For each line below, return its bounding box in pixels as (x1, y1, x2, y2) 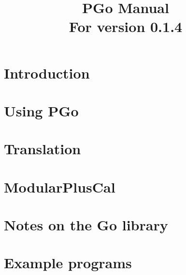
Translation (4, 139, 81, 159)
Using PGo (4, 100, 79, 120)
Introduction (4, 63, 90, 82)
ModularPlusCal (4, 177, 115, 196)
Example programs (4, 253, 132, 273)
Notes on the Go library (4, 215, 168, 235)
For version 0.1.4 (69, 16, 183, 36)
